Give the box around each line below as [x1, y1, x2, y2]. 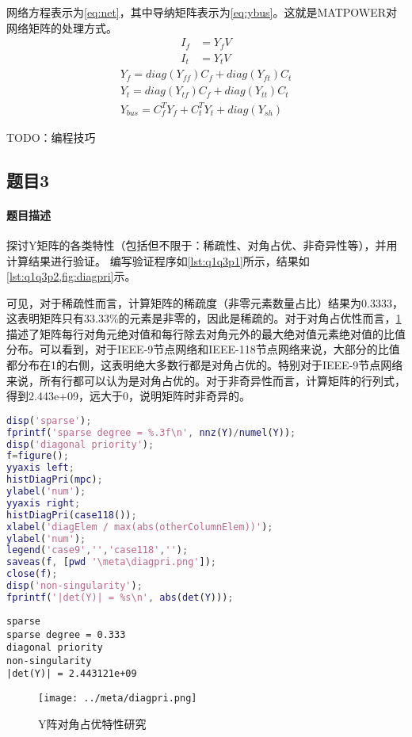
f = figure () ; [6, 450, 69, 462]
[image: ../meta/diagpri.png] [38, 693, 197, 705]
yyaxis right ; [6, 497, 81, 509]
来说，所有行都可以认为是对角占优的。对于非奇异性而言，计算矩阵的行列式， [6, 372, 406, 388]
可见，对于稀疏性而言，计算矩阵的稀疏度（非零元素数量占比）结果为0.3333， [6, 294, 403, 311]
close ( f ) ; [6, 568, 58, 580]
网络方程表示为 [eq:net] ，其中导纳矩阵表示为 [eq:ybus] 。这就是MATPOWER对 [6, 4, 398, 20]
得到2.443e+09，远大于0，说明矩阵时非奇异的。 [6, 388, 250, 404]
